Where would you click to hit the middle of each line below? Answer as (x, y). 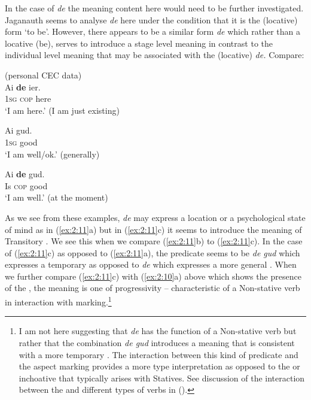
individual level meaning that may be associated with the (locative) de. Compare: (155, 55)
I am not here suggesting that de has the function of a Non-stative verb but (158, 331)
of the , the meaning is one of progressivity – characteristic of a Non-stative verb (153, 288)
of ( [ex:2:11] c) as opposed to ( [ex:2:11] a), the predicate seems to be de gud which (153, 252)
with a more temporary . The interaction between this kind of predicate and (158, 354)
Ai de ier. (23, 87)
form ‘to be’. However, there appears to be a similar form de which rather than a (153, 31)
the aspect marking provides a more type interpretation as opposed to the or (159, 366)
